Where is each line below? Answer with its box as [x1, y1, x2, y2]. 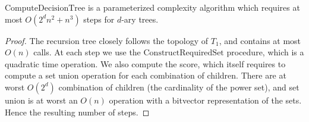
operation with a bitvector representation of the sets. [109, 93, 302, 106]
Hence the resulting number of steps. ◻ [5, 105, 150, 118]
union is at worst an [5, 93, 78, 106]
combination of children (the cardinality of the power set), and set [58, 80, 299, 93]
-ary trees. [121, 12, 159, 25]
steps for [83, 12, 115, 25]
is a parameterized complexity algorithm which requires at [87, 1, 300, 13]
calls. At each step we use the [33, 46, 141, 58]
